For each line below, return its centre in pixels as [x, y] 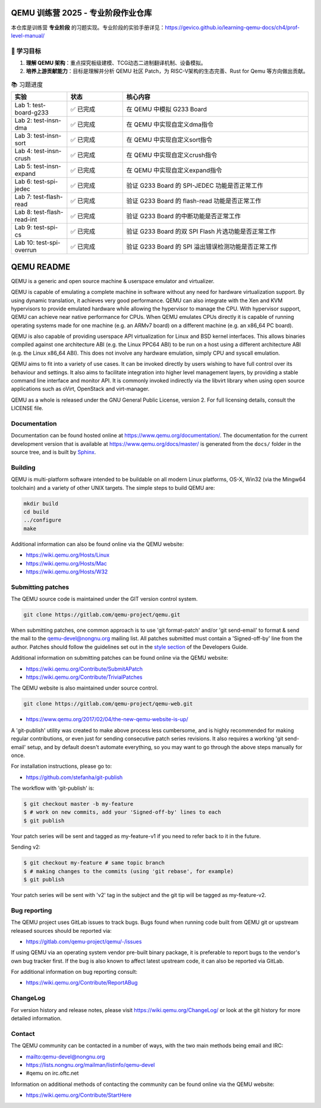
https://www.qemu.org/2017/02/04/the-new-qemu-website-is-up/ [107, 719]
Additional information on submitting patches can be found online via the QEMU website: [120, 658]
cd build [36, 512]
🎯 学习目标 [26, 51]
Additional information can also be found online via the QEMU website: [97, 544]
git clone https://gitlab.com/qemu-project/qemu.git [102, 615]
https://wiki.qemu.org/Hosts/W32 [67, 572]
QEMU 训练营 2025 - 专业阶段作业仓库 [81, 13]
